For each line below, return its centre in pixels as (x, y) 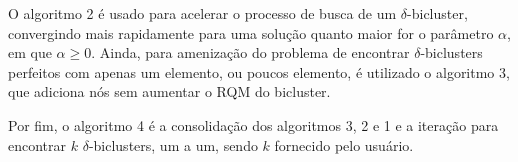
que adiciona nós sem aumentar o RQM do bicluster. (169, 91)
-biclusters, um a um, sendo (173, 144)
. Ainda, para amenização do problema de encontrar (250, 52)
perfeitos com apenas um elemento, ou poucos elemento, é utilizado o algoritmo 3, (259, 71)
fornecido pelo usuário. (344, 144)
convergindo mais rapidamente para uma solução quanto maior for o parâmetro (251, 32)
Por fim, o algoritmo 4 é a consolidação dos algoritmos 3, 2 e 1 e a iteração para (253, 124)
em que (30, 52)
